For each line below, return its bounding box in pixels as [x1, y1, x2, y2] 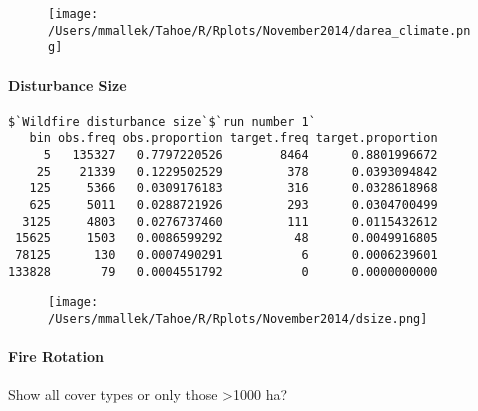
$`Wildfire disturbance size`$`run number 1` [8, 114, 316, 129]
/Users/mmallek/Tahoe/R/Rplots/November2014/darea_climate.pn [48, 23, 471, 38]
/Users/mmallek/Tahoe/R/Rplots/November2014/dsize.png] [48, 311, 428, 326]
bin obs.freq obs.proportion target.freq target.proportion [29, 131, 438, 146]
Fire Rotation [8, 346, 104, 367]
